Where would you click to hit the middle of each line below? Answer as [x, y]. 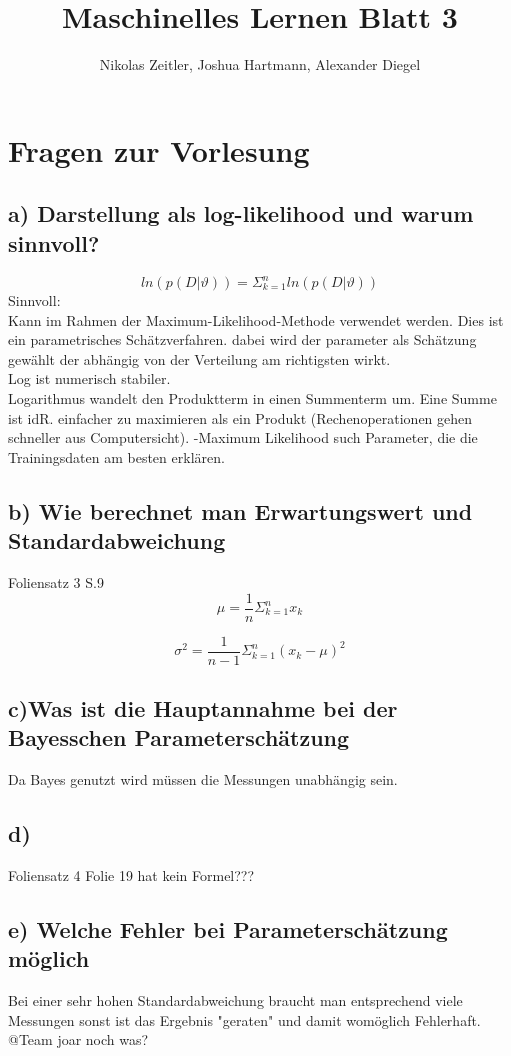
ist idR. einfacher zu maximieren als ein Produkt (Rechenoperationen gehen [240, 417]
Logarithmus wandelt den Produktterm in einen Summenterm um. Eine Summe [252, 397]
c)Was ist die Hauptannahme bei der [203, 708]
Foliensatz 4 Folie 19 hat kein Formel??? [131, 875]
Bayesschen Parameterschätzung [179, 737]
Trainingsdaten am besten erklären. [116, 456]
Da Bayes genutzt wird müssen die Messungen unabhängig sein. [203, 779]
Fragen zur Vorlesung [159, 149]
